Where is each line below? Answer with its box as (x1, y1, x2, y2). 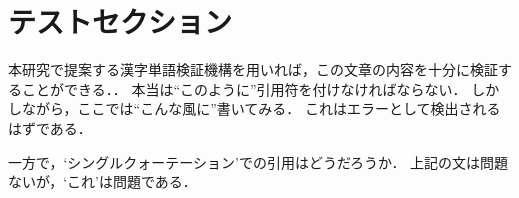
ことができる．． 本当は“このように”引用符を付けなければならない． (21, 78, 467, 99)
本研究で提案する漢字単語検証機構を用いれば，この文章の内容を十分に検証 (8, 59, 498, 80)
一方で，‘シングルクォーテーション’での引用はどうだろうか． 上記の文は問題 (8, 151, 509, 172)
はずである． (8, 117, 92, 138)
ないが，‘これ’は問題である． (8, 171, 197, 192)
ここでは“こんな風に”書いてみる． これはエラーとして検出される (77, 98, 501, 119)
